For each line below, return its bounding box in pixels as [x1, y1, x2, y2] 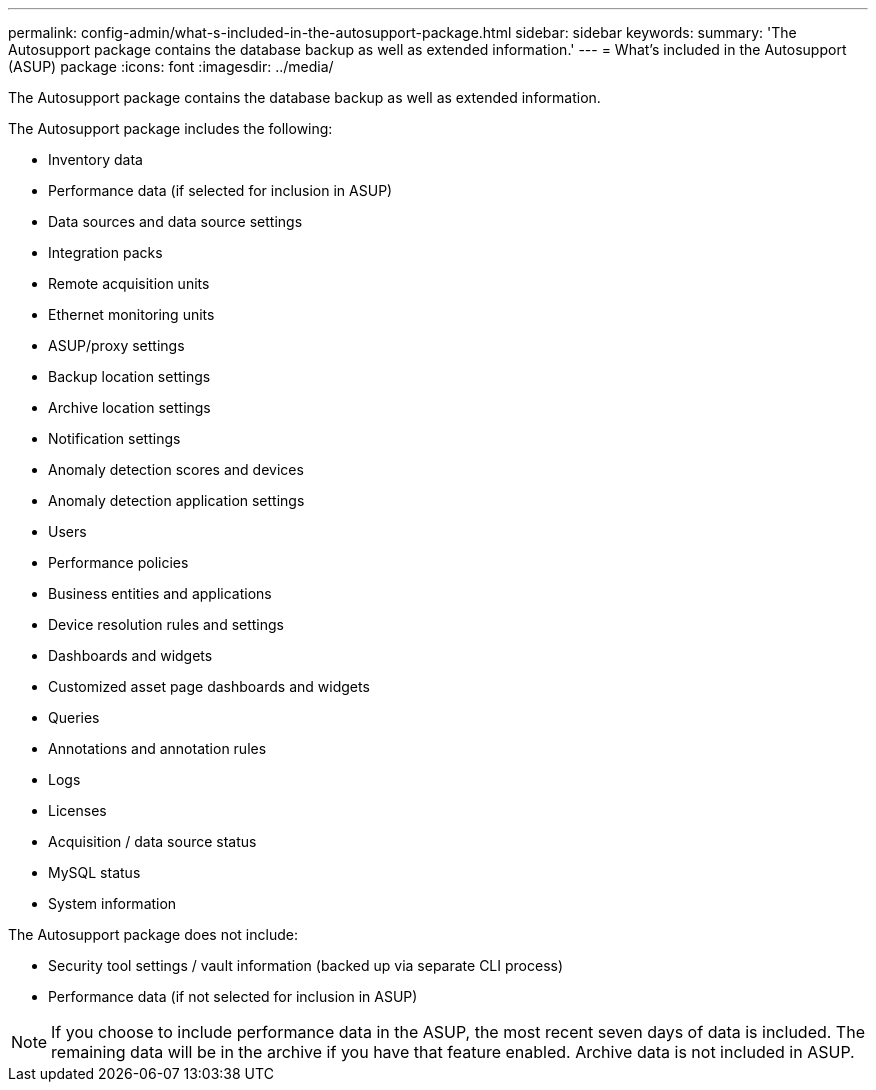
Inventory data [48, 151, 143, 168]
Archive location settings [48, 399, 211, 416]
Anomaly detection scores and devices [48, 461, 304, 478]
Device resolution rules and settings [48, 616, 284, 633]
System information [48, 895, 177, 912]
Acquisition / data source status [48, 833, 257, 850]
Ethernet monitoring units [48, 306, 215, 323]
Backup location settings [48, 368, 211, 385]
